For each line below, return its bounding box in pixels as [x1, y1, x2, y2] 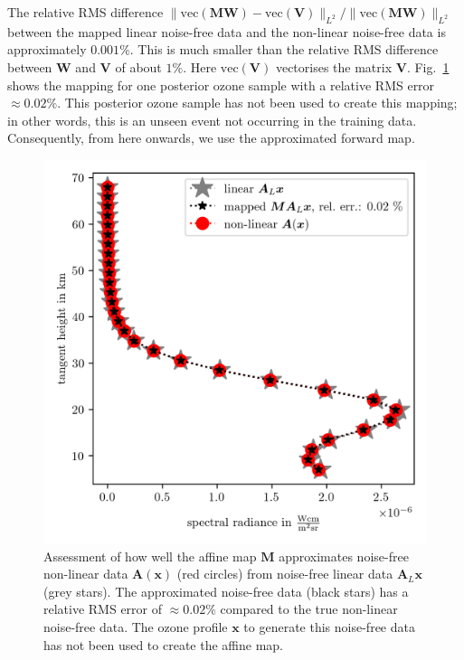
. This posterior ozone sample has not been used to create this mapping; [57, 93, 458, 112]
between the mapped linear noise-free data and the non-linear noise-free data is [7, 22, 446, 41]
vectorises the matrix [275, 57, 393, 76]
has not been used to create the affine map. [43, 635, 283, 654]
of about [115, 57, 162, 76]
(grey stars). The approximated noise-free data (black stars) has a [43, 581, 409, 600]
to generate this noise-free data [243, 617, 415, 636]
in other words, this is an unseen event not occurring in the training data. [7, 110, 417, 129]
